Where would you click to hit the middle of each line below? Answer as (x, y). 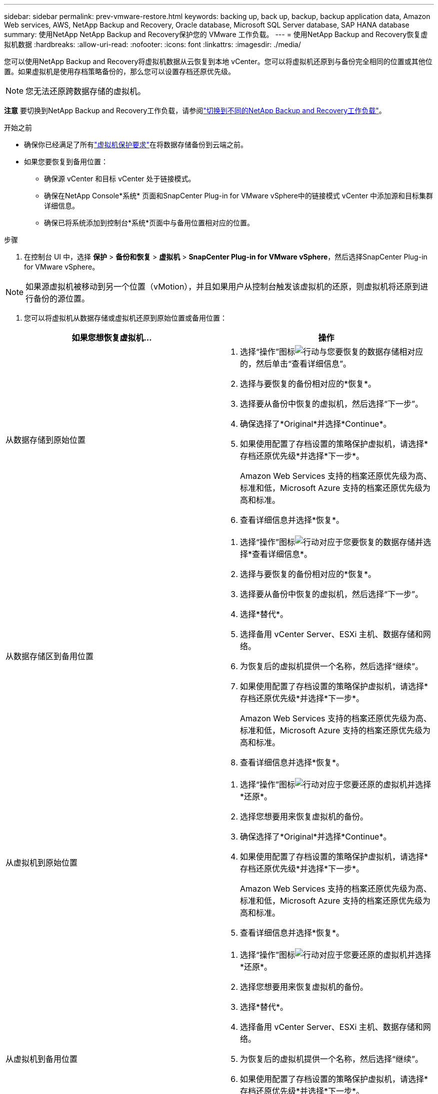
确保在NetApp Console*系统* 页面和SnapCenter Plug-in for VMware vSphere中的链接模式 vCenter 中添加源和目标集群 (239, 196)
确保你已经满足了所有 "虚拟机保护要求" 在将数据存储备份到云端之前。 (136, 145)
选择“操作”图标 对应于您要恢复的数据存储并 (332, 542)
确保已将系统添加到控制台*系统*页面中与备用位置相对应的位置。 (149, 223)
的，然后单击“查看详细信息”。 (296, 364)
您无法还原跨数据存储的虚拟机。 (86, 91)
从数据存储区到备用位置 (50, 656)
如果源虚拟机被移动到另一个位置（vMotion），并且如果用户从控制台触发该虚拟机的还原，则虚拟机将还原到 (223, 287)
